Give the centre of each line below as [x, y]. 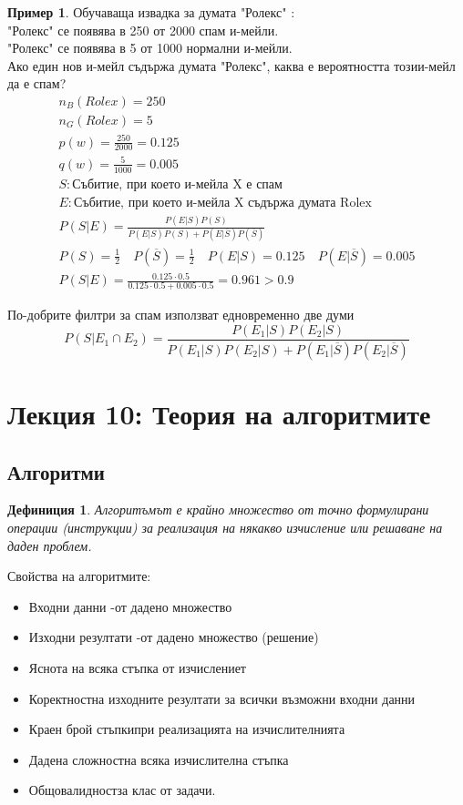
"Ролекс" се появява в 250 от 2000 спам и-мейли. [143, 30]
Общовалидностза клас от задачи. [122, 790]
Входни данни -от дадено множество [130, 606]
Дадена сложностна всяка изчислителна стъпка [159, 759]
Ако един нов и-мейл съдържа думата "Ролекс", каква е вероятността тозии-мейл [231, 65]
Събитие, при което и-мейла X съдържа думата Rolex [223, 203]
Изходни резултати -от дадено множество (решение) [174, 637]
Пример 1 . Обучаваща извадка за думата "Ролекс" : [151, 12]
